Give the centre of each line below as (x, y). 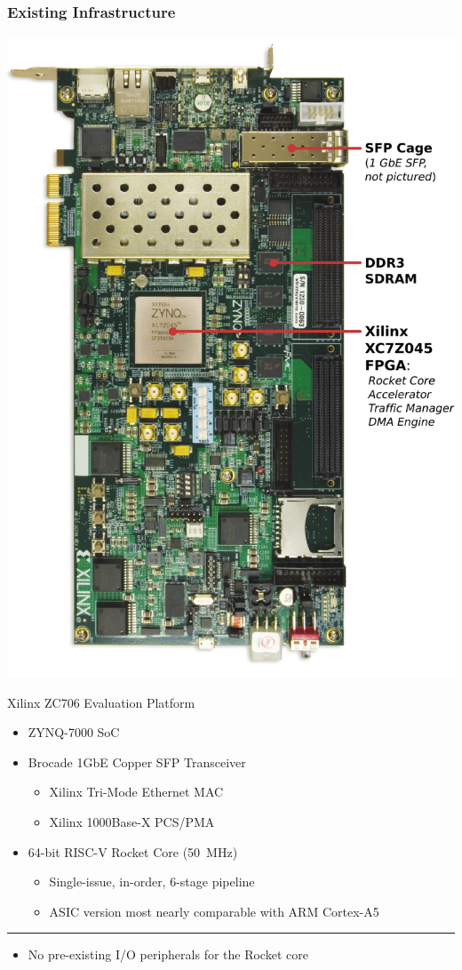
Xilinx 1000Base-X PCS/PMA (132, 821)
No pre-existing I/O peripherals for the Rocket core (168, 954)
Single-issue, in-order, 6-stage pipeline (152, 882)
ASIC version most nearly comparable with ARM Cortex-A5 (214, 911)
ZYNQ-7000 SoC (74, 732)
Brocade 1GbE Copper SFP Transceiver (137, 762)
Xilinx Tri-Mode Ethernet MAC (136, 792)
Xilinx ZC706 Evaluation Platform (101, 702)
